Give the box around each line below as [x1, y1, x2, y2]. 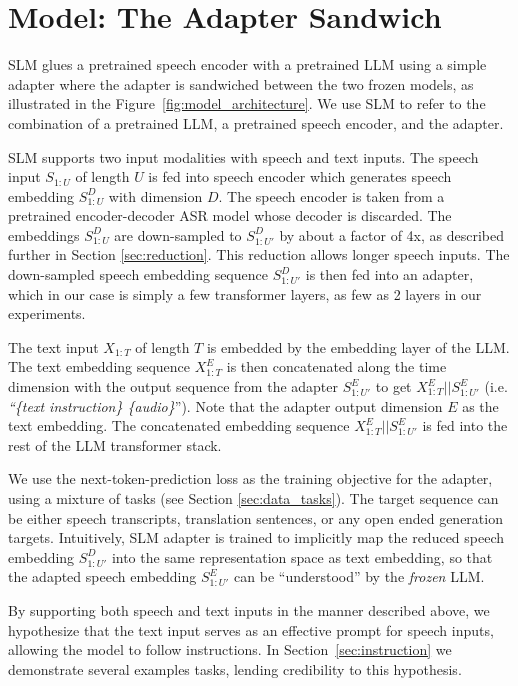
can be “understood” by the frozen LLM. [234, 566, 485, 587]
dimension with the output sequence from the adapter [8, 376, 339, 397]
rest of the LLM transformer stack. [8, 434, 222, 455]
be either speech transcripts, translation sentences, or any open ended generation [8, 507, 503, 528]
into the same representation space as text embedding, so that [111, 546, 493, 567]
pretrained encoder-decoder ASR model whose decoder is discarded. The [8, 205, 452, 226]
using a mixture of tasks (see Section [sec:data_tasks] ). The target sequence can [8, 488, 499, 508]
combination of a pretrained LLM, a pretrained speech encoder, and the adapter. [8, 112, 504, 133]
